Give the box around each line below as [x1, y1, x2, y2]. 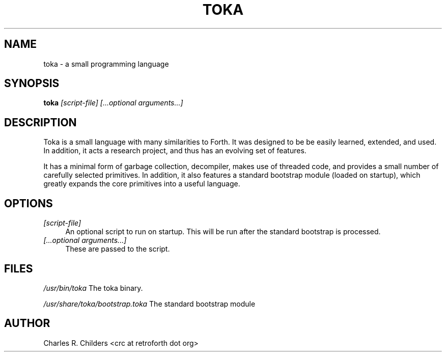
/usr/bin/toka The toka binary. [43, 283, 143, 292]
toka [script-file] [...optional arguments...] [43, 98, 183, 107]
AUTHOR [4, 317, 50, 330]
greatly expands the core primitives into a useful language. [43, 179, 240, 188]
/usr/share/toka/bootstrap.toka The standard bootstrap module [43, 299, 256, 308]
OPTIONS [4, 197, 53, 210]
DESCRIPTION [4, 116, 77, 129]
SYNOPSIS [4, 77, 60, 90]
